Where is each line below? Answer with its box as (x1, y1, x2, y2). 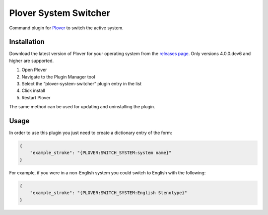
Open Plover (21, 67, 47, 73)
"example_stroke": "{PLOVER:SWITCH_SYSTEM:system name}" (30, 150, 172, 156)
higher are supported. (9, 58, 54, 64)
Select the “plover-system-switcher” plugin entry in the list (21, 81, 142, 87)
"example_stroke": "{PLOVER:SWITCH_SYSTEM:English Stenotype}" (30, 190, 188, 196)
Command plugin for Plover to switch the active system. (9, 25, 124, 31)
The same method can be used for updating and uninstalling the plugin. (9, 104, 156, 110)
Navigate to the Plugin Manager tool (21, 73, 95, 79)
